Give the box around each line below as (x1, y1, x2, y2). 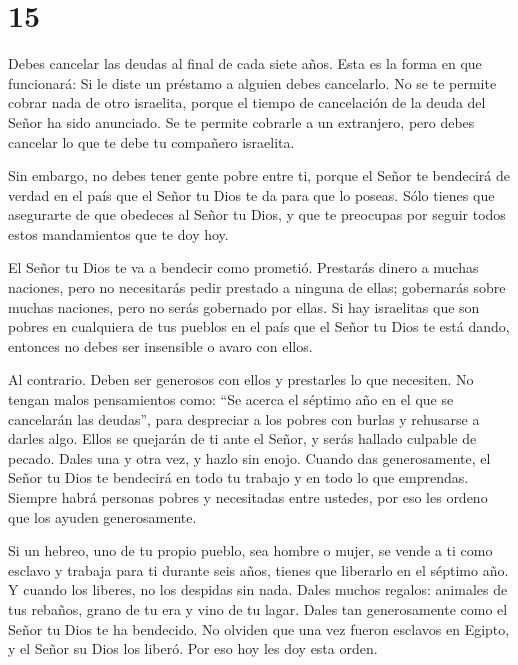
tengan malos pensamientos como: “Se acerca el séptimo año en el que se (8, 389, 454, 410)
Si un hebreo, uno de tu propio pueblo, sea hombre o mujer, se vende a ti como (8, 540, 493, 561)
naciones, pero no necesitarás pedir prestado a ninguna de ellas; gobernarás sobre (8, 277, 506, 298)
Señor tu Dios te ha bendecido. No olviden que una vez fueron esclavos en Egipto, (8, 618, 510, 639)
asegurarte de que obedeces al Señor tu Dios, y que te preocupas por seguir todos (8, 204, 506, 225)
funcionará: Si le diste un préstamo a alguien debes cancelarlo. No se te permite (8, 72, 497, 93)
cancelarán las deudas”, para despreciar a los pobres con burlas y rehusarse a (8, 408, 480, 429)
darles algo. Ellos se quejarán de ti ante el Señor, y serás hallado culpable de (8, 428, 477, 449)
